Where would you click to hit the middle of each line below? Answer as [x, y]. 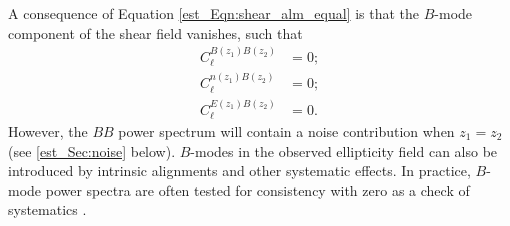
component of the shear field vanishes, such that [155, 32]
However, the [48, 130]
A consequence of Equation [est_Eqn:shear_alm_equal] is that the [214, 13]
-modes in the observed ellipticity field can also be [344, 150]
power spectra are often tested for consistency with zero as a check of [257, 189]
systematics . [47, 209]
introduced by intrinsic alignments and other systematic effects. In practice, [239, 170]
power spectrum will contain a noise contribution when [286, 130]
